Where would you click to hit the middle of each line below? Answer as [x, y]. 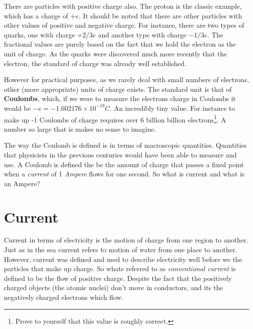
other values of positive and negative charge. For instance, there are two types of [124, 25]
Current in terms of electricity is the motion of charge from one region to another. [126, 240]
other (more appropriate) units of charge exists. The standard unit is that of [118, 89]
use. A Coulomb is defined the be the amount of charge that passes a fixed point [124, 164]
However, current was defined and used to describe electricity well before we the [123, 259]
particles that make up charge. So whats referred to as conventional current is [120, 268]
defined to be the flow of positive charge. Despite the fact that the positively [118, 278]
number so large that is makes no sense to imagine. [80, 129]
